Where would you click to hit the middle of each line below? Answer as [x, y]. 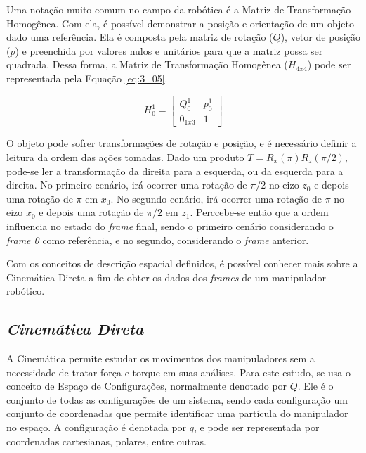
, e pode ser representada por [256, 427]
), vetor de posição [320, 37]
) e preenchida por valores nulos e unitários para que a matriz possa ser [169, 50]
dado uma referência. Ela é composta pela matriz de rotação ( [140, 37]
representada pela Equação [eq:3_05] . [87, 78]
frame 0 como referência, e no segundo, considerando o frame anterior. [158, 240]
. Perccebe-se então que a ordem [259, 212]
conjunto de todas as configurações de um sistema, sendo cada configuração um [177, 399]
